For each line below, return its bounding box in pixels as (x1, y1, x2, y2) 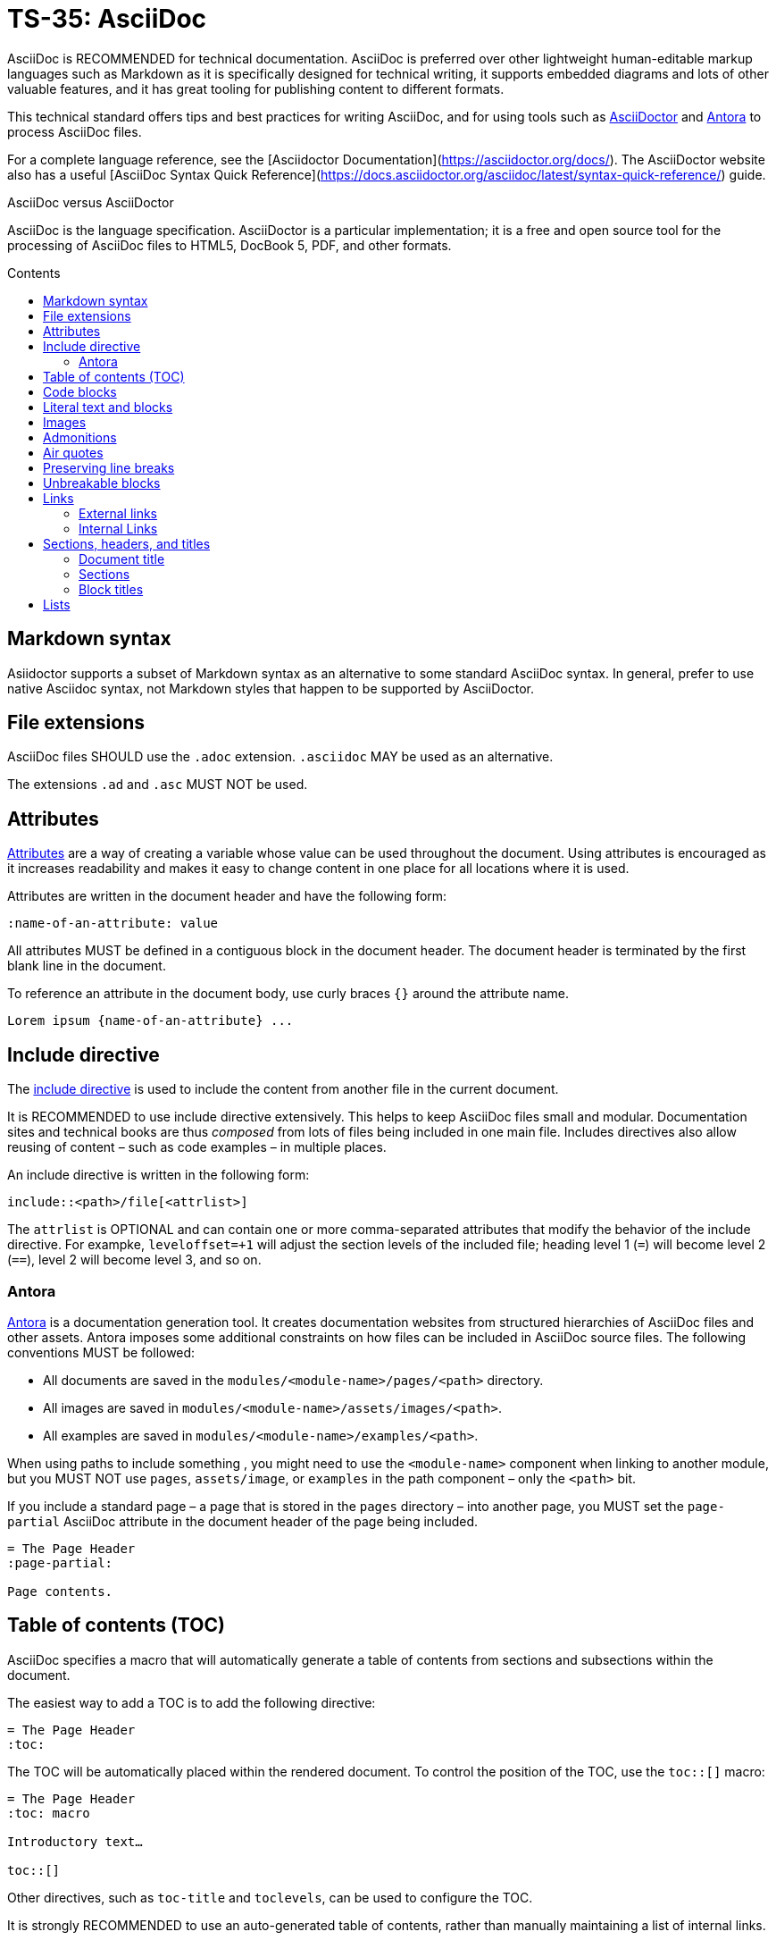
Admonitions (43, 429, 117, 445)
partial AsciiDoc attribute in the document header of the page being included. (7, 1513, 479, 1529)
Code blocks (43, 383, 117, 399)
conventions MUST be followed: (7, 1344, 196, 1360)
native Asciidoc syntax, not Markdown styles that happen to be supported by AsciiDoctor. (7, 680, 535, 696)
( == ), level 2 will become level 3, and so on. (7, 1252, 262, 1268)
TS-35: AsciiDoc (7, 4, 207, 34)
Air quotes (43, 444, 104, 460)
